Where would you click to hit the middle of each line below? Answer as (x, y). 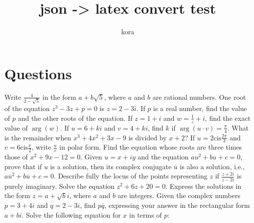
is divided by (148, 137)
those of (16, 157)
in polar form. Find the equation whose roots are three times (151, 147)
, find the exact (228, 118)
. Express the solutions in (204, 186)
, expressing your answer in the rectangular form (177, 205)
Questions (38, 73)
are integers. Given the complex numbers (179, 195)
